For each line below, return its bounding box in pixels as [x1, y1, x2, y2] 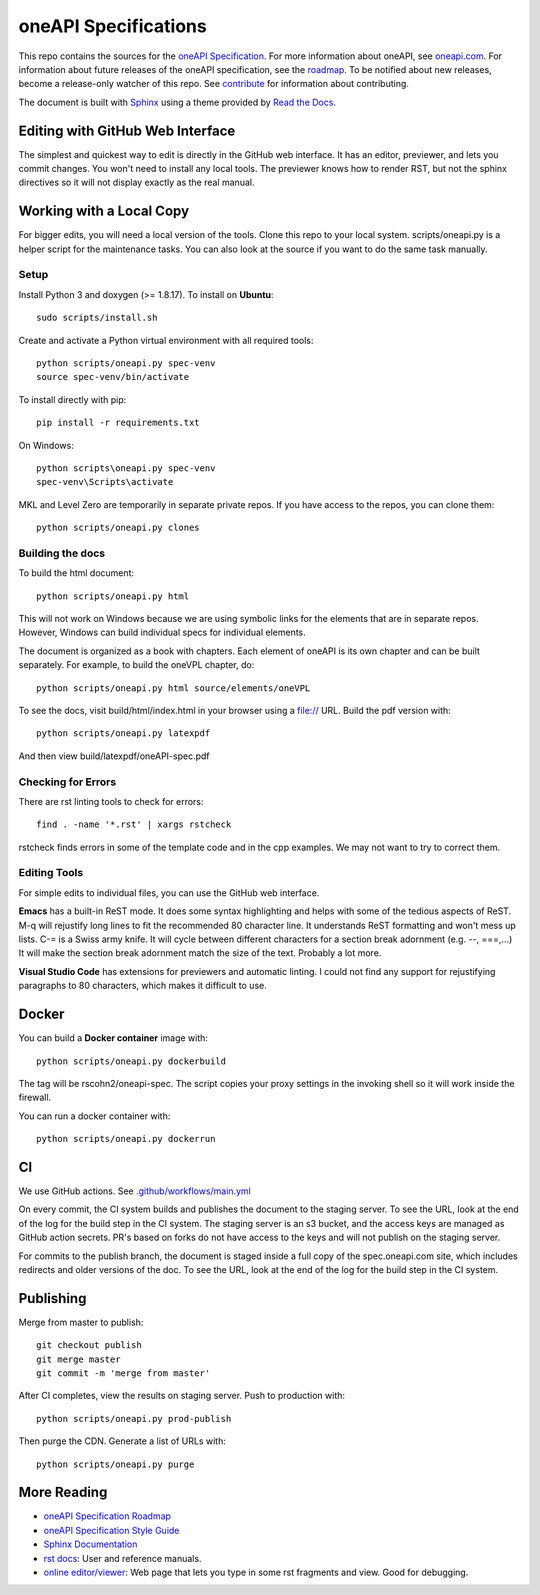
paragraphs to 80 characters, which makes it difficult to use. [18, 980, 267, 992]
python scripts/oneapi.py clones [36, 522, 200, 534]
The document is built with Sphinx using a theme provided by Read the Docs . [18, 96, 337, 108]
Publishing [18, 1290, 87, 1307]
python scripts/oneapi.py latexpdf [36, 728, 211, 739]
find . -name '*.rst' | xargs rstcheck [36, 819, 232, 830]
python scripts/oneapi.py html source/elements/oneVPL [36, 682, 311, 694]
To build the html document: [18, 567, 135, 579]
